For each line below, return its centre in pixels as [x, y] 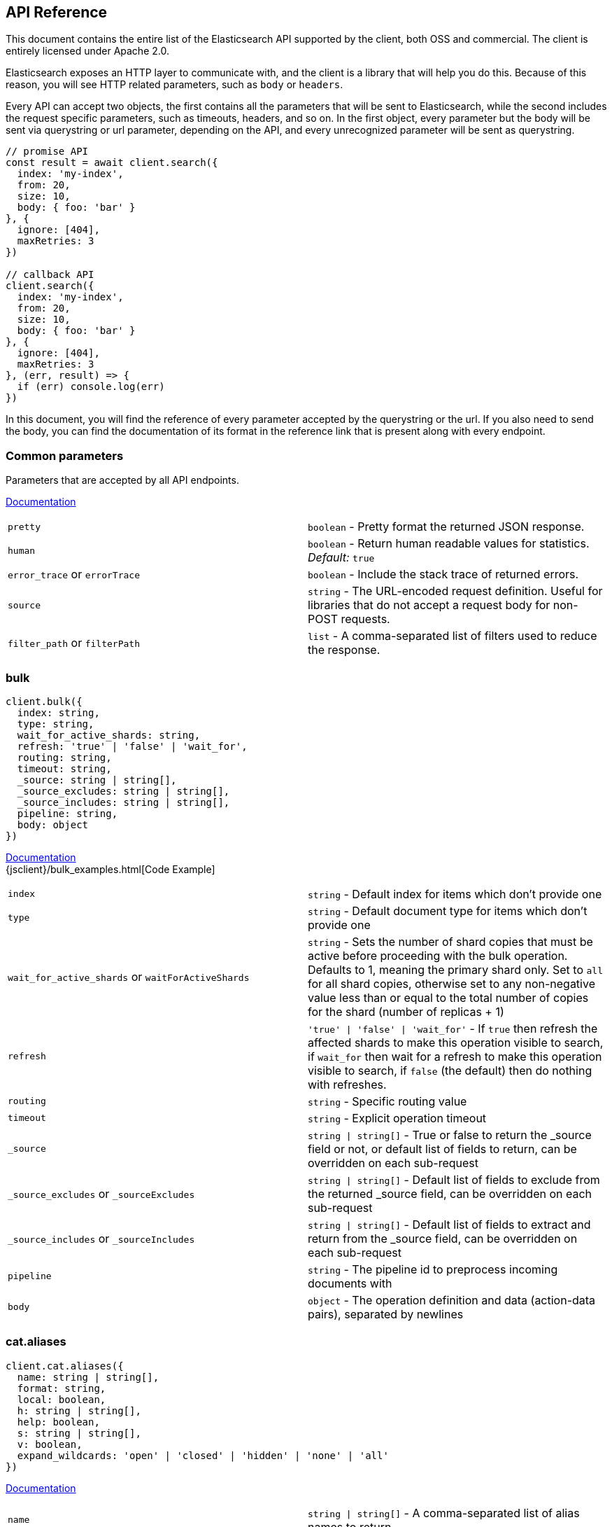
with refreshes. [347, 1084]
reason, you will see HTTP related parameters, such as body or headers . [175, 85]
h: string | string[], [79, 1410]
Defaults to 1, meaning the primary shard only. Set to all [455, 969]
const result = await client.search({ [112, 163]
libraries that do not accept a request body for [429, 605]
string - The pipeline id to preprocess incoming [433, 1269]
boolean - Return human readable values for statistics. [449, 544]
